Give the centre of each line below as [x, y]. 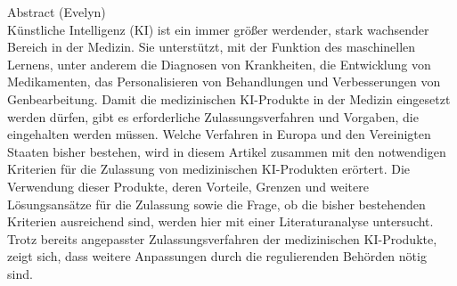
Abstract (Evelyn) [57, 12]
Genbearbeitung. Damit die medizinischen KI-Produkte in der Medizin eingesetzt [229, 98]
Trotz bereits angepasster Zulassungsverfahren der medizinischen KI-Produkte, [222, 238]
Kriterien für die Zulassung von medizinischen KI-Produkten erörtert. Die [209, 169]
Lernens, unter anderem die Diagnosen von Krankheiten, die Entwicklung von [219, 64]
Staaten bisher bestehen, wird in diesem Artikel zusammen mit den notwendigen [227, 151]
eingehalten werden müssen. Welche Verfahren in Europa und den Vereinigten [219, 134]
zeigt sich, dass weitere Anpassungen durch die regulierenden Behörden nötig [217, 256]
